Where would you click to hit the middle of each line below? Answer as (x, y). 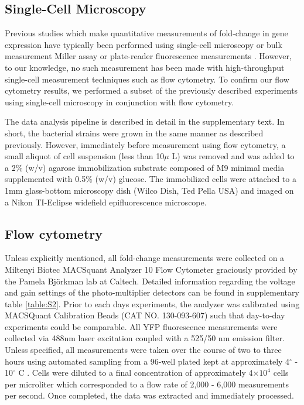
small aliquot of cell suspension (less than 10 (85, 156)
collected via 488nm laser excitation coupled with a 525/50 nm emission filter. (145, 338)
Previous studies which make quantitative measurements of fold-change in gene (146, 33)
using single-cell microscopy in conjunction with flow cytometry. (119, 102)
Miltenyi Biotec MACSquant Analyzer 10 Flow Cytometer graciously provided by (151, 269)
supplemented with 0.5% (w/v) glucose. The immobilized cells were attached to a (151, 179)
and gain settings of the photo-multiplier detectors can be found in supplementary (152, 292)
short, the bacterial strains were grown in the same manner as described (134, 133)
